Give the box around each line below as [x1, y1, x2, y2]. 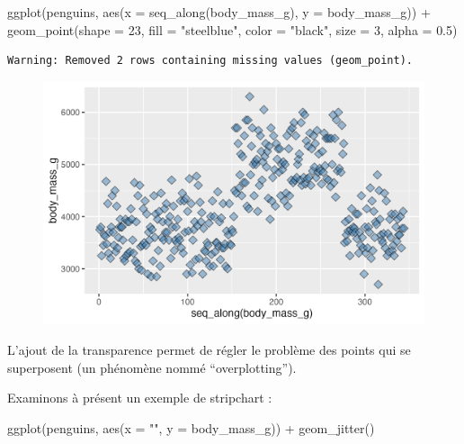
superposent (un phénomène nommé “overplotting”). [7, 358, 297, 376]
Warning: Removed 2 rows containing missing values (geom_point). [7, 54, 414, 68]
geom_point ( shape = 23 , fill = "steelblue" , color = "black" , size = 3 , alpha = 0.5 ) [7, 20, 458, 39]
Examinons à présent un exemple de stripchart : [7, 388, 272, 407]
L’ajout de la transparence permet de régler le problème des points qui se [7, 340, 411, 358]
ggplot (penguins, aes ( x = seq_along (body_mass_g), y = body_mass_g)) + [7, 3, 431, 21]
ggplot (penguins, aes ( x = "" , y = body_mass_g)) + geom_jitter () [7, 418, 375, 437]
